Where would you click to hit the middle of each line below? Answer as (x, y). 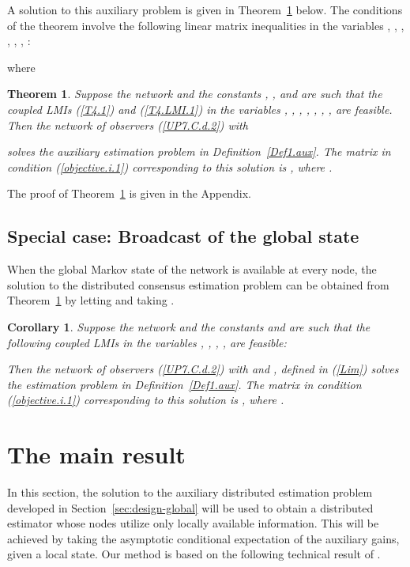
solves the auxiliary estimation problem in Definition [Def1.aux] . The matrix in (199, 151)
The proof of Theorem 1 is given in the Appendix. (129, 193)
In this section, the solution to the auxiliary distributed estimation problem (190, 492)
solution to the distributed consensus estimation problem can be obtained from (198, 284)
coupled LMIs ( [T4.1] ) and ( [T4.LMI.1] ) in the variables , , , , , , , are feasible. (200, 109)
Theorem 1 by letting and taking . (91, 300)
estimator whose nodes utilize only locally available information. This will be (193, 523)
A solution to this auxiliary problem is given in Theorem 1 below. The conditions (205, 9)
